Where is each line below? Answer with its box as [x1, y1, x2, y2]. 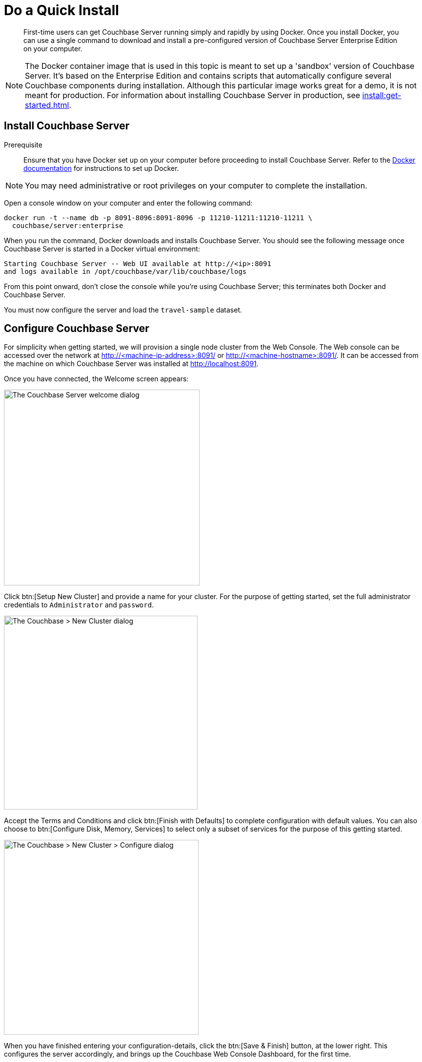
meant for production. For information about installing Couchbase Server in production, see [25, 90, 361, 100]
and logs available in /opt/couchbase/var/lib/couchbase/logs [4, 267, 247, 275]
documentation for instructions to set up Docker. [23, 164, 179, 172]
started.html [25, 100, 69, 110]
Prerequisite [4, 140, 42, 149]
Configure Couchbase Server [4, 322, 149, 335]
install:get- [362, 90, 402, 100]
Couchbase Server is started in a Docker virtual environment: [4, 244, 200, 253]
